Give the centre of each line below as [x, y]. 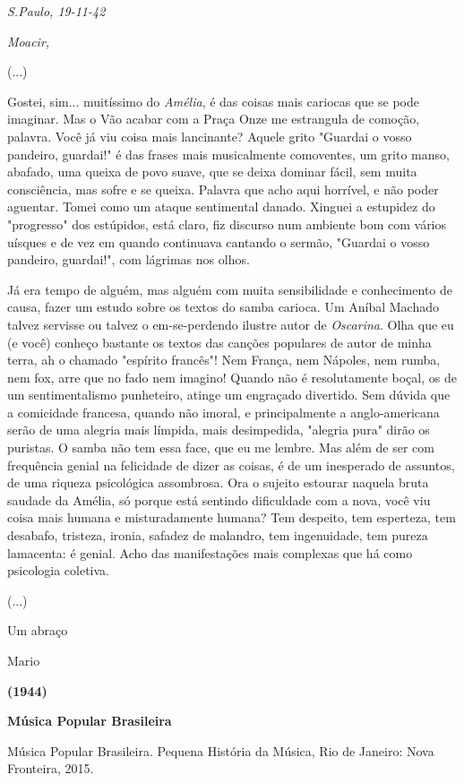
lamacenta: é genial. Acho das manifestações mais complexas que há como [210, 552]
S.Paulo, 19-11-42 [56, 11]
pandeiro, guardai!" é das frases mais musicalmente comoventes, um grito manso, [228, 154]
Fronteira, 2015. [51, 768]
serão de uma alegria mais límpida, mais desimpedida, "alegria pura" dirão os [219, 430]
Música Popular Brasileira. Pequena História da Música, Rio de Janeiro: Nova [221, 750]
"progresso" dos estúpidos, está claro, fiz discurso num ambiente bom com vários [227, 224]
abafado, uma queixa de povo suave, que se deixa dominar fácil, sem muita [212, 172]
